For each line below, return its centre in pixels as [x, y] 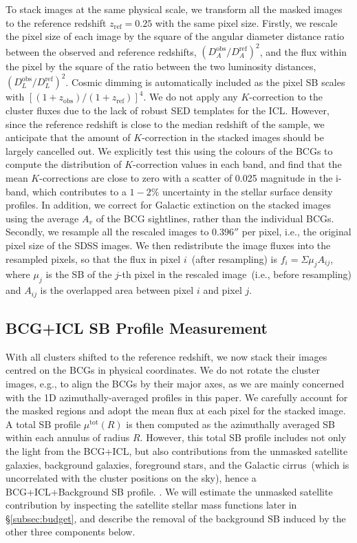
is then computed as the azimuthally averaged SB [231, 424]
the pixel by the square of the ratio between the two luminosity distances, [161, 66]
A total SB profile [43, 424]
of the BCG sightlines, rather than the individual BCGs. [215, 218]
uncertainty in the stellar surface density [248, 191]
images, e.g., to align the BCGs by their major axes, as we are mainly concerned [175, 383]
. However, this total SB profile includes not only [243, 437]
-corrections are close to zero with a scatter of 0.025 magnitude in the [186, 177]
